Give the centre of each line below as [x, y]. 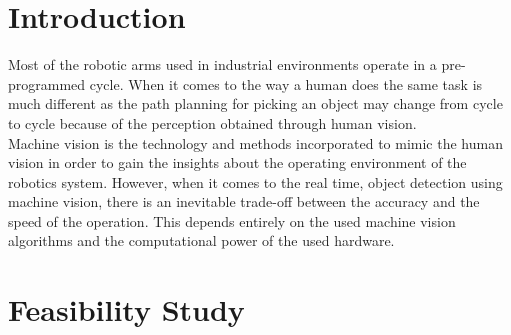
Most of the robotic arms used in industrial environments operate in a [222, 64]
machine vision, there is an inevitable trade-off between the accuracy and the [244, 201]
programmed [47, 83]
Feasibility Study [126, 309]
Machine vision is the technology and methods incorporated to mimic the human [255, 142]
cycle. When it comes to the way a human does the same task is [286, 83]
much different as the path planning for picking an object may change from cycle [255, 103]
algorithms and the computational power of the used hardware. [201, 240]
